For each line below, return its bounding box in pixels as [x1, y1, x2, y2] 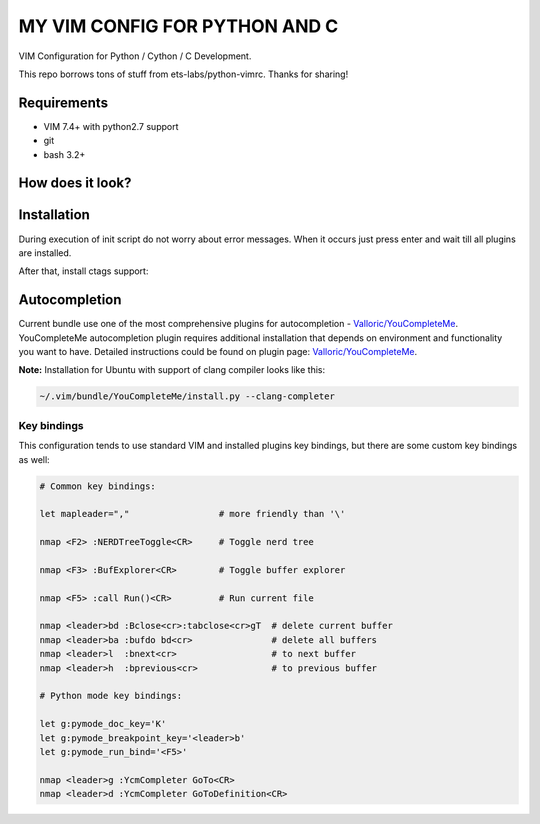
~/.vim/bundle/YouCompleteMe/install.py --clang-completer [39, 391, 335, 402]
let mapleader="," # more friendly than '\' [39, 508, 346, 520]
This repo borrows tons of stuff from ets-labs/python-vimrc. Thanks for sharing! [18, 68, 349, 80]
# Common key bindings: [39, 480, 157, 492]
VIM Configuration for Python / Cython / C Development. [18, 50, 252, 62]
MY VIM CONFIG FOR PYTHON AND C [18, 15, 339, 37]
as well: [18, 453, 50, 465]
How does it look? [18, 175, 132, 192]
